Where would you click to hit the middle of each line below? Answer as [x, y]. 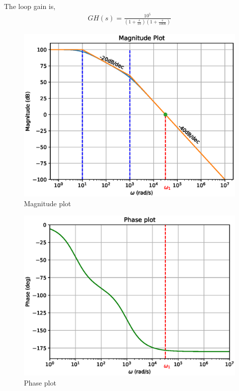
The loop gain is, [30, 6]
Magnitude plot [48, 203]
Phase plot [40, 382]
